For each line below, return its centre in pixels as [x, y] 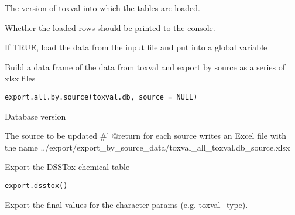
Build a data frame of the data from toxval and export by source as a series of [145, 66]
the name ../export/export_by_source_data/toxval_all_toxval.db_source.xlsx [147, 147]
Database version [35, 116]
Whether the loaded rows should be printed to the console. [110, 27]
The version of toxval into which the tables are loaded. [102, 8]
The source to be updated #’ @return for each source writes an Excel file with [145, 136]
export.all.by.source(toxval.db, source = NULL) [101, 97]
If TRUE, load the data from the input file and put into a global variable [136, 47]
